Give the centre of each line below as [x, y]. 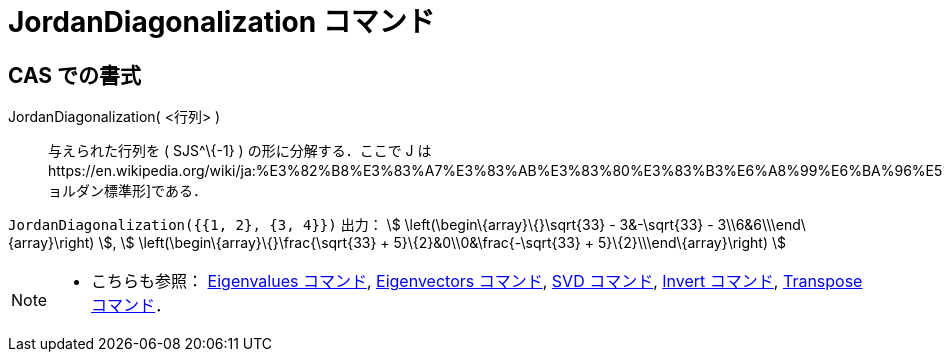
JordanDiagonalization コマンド [221, 22]
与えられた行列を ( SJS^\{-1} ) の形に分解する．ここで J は [240, 151]
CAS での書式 [75, 75]
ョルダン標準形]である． [127, 191]
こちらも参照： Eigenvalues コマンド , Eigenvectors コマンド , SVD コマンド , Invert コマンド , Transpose [477, 281]
